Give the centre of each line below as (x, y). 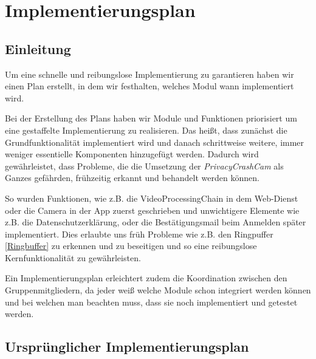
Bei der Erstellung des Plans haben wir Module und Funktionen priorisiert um (151, 118)
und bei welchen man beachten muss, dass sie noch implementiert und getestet (151, 302)
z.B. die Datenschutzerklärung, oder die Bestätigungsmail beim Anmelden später (156, 222)
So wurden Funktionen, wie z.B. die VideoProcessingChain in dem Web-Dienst (152, 198)
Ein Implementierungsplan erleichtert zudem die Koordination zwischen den (146, 278)
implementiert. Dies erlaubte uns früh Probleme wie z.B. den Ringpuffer (139, 234)
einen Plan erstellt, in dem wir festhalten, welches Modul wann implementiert (149, 86)
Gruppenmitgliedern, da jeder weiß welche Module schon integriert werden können (158, 290)
